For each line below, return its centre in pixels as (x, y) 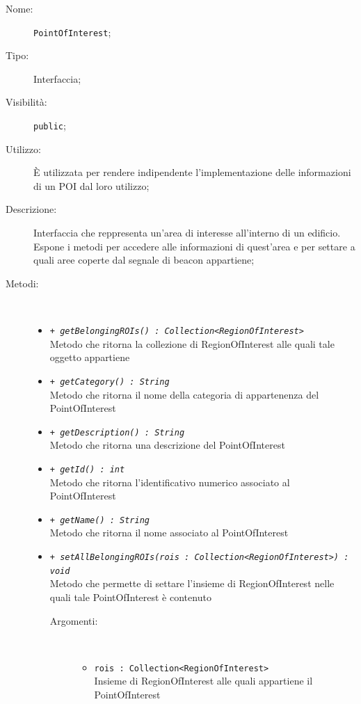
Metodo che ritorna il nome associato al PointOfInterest (169, 533)
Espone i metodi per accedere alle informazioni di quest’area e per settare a (194, 246)
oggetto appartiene (90, 357)
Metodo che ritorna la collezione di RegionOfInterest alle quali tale (192, 343)
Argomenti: (74, 620)
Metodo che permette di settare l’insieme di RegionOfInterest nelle (192, 583)
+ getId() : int (87, 469)
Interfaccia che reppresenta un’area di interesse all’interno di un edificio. (187, 233)
